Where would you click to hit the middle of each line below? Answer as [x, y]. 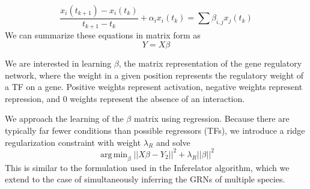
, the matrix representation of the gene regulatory [210, 63]
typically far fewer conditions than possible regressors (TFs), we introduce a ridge [155, 130]
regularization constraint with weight [73, 142]
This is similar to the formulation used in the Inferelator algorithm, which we [147, 167]
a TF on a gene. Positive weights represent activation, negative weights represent [154, 87]
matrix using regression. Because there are [211, 118]
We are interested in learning [58, 63]
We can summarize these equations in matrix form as [103, 35]
